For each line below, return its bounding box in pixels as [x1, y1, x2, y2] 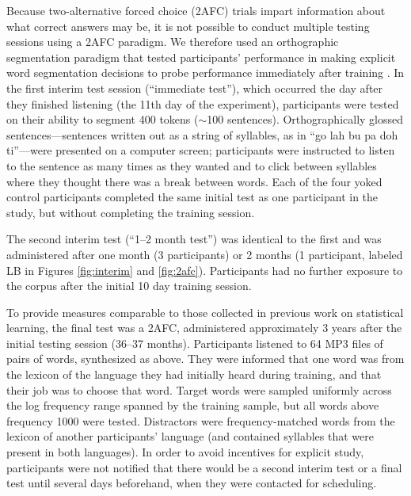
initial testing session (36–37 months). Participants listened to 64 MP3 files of [6, 334, 383, 351]
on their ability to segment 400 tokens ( [6, 111, 199, 128]
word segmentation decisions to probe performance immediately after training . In [6, 64, 405, 81]
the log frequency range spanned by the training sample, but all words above [6, 397, 379, 414]
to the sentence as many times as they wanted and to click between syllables [6, 157, 377, 174]
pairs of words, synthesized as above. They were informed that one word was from [6, 350, 405, 367]
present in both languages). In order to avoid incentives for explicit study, [6, 444, 364, 460]
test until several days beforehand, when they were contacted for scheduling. [6, 475, 377, 491]
